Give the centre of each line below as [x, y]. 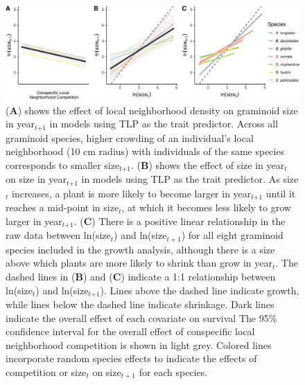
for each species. [173, 371]
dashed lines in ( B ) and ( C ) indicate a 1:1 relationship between [141, 276]
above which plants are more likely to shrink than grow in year [139, 263]
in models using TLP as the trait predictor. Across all [164, 124]
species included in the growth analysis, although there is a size [140, 249]
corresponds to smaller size [63, 164]
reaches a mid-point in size [62, 207]
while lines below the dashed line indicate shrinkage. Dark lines [140, 304]
